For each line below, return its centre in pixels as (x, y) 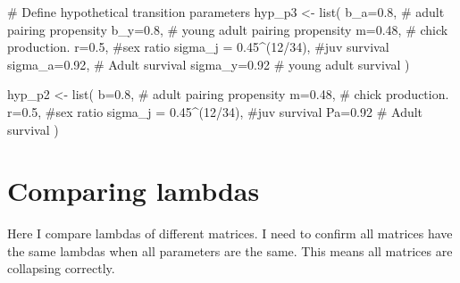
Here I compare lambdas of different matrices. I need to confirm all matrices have (230, 233)
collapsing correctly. (61, 268)
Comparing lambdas (134, 191)
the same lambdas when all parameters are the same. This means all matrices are (230, 250)
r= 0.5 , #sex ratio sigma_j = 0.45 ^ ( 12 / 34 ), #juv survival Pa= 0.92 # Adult (215, 111)
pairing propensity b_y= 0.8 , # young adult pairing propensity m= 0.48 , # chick (228, 29)
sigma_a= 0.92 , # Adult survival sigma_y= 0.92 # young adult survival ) (209, 64)
